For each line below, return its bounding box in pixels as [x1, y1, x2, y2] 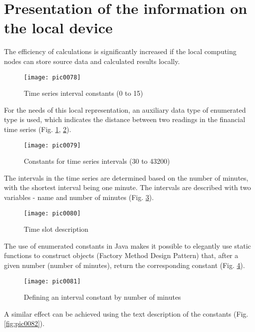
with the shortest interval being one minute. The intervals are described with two [4, 182, 251, 193]
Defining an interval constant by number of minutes [24, 292, 181, 302]
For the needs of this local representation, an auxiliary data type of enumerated [4, 104, 246, 115]
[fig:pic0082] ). [4, 318, 45, 329]
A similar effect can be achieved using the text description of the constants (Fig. [4, 308, 249, 319]
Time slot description [24, 224, 89, 234]
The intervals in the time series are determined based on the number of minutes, [4, 172, 249, 183]
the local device [4, 17, 113, 38]
